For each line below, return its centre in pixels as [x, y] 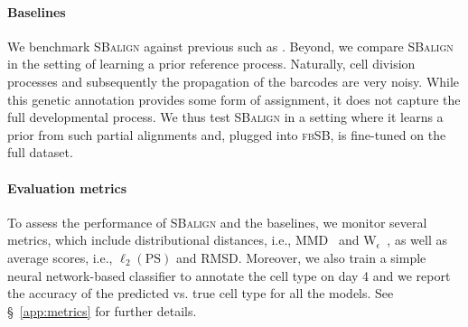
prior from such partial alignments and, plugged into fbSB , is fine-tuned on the [227, 134]
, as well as [417, 240]
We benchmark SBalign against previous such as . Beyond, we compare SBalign [230, 46]
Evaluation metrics [67, 187]
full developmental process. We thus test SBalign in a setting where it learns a [225, 117]
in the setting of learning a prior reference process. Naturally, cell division [211, 64]
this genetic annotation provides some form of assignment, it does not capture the [234, 99]
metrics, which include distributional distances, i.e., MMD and [183, 240]
